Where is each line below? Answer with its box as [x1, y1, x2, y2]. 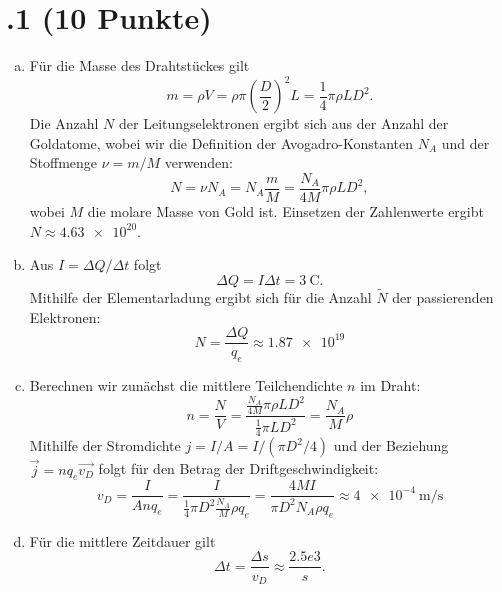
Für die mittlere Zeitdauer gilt [29, 530, 216, 551]
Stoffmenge [29, 152, 98, 173]
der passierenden [392, 287, 494, 308]
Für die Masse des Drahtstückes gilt [29, 55, 250, 76]
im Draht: [360, 375, 421, 396]
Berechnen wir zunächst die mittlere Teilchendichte [29, 375, 343, 396]
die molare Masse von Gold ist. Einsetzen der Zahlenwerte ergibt [87, 201, 484, 222]
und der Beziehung [333, 435, 449, 456]
